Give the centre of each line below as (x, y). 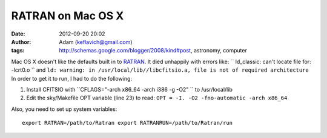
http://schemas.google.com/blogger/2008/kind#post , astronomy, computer (153, 51)
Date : (18, 34)
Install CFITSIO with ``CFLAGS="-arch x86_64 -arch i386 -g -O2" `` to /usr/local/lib (129, 89)
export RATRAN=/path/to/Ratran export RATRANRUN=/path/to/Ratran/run (127, 123)
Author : (21, 42)
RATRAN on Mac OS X (68, 16)
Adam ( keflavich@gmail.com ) (96, 42)
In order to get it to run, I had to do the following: (72, 78)
